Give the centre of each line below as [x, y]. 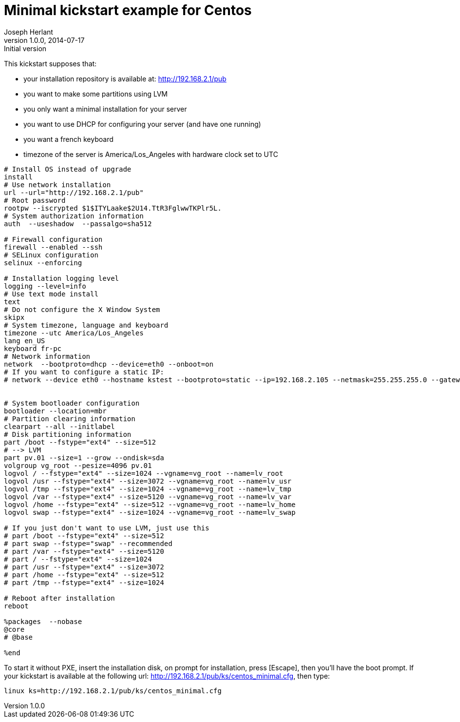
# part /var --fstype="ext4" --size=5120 [84, 551]
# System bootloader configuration [72, 403]
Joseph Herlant [29, 32]
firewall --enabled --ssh [53, 247]
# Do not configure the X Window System [82, 309]
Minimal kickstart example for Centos [128, 10]
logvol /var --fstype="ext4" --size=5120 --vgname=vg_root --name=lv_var [148, 497]
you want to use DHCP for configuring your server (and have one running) [142, 124]
